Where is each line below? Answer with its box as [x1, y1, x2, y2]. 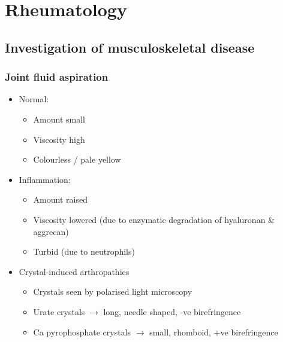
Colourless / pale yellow [33, 153, 121, 166]
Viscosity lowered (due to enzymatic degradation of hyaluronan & [33, 213, 275, 225]
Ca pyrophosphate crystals [33, 325, 131, 338]
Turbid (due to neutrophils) [33, 245, 135, 258]
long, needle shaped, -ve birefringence [103, 305, 241, 317]
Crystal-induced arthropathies [19, 265, 130, 277]
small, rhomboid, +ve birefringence [149, 325, 278, 338]
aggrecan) [33, 225, 69, 237]
